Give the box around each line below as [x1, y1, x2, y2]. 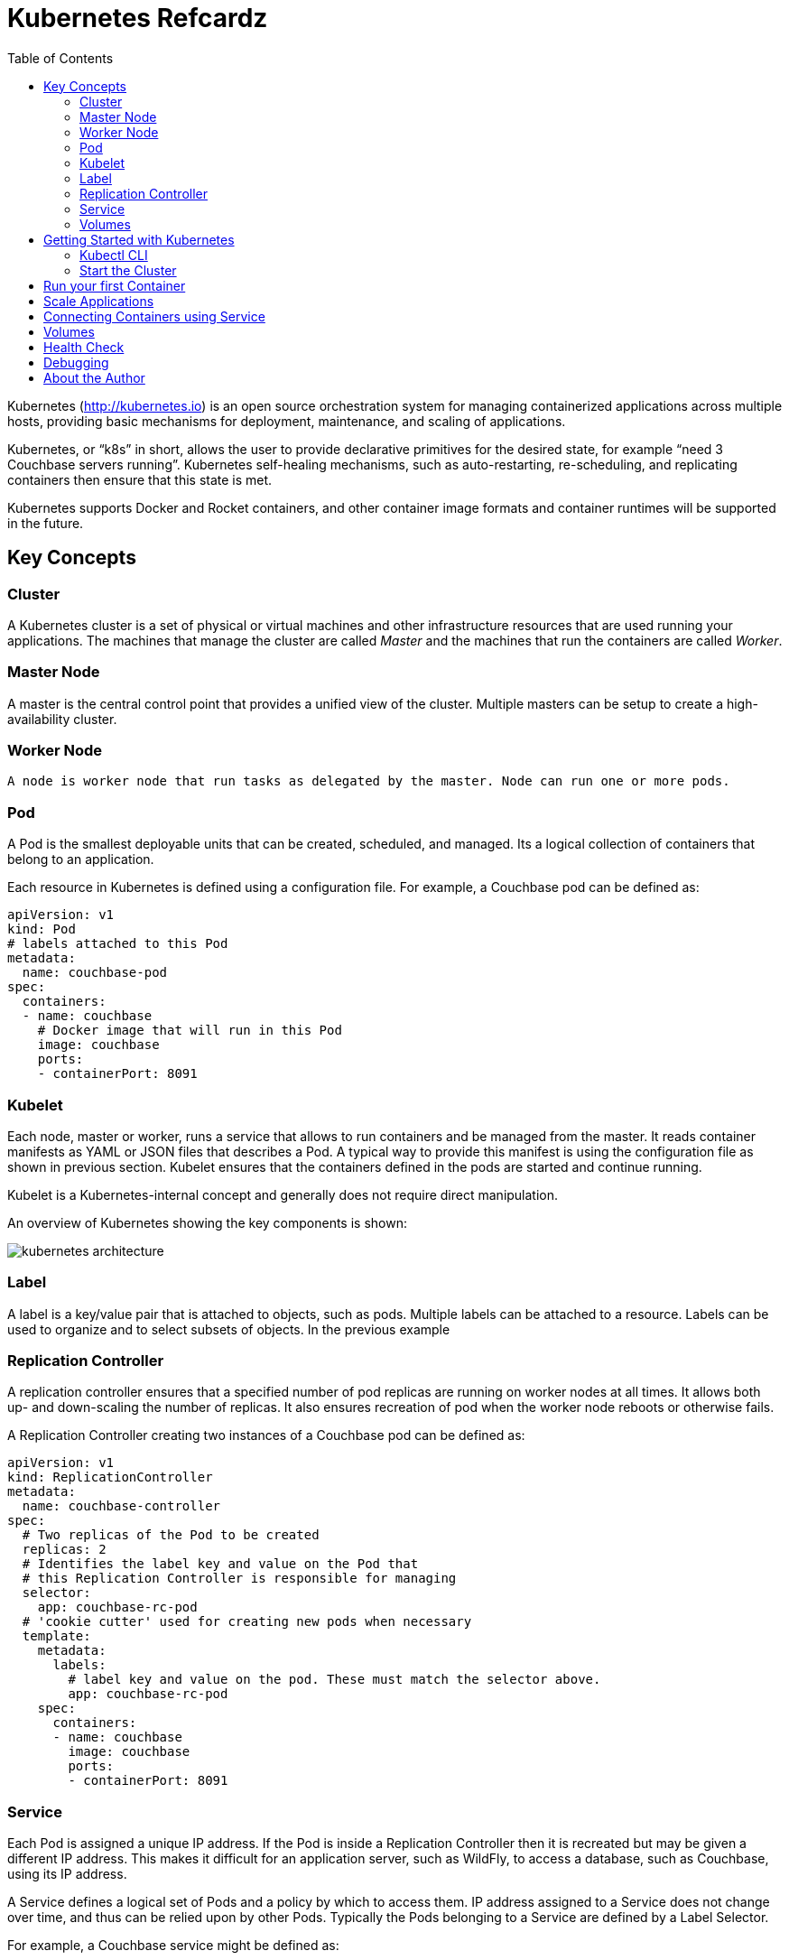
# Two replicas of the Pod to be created [22, 1528, 320, 1543]
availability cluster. [7, 711, 117, 727]
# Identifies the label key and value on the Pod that [22, 1556, 419, 1572]
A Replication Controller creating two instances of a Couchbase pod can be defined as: [7, 1427, 525, 1444]
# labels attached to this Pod [7, 936, 228, 952]
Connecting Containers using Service [43, 308, 265, 324]
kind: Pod [7, 922, 76, 937]
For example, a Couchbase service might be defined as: [7, 1937, 339, 1954]
